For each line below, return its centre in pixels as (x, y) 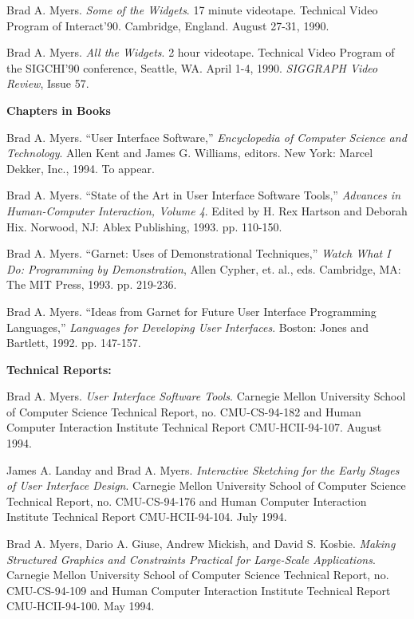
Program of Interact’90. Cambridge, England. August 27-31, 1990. (168, 25)
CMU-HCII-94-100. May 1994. (81, 606)
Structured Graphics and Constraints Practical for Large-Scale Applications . (191, 559)
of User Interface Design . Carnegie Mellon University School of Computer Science (206, 485)
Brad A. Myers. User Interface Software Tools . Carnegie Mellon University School (206, 396)
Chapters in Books (59, 110)
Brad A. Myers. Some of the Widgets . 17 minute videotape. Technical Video (192, 10)
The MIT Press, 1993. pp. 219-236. (92, 284)
